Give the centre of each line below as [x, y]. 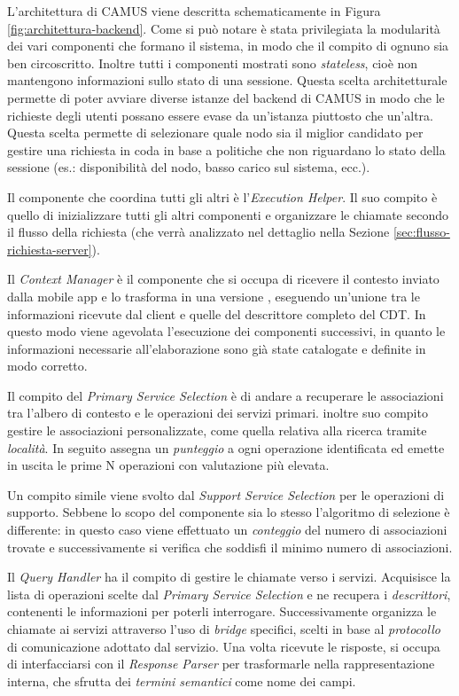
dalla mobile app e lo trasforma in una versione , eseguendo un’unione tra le [214, 296]
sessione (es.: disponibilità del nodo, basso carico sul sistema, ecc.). [189, 167]
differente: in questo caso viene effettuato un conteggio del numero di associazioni [227, 530]
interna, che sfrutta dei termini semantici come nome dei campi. [182, 680]
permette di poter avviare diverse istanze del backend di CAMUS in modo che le [226, 97]
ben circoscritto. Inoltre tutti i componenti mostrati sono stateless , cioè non [213, 63]
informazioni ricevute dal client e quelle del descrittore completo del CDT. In [217, 313]
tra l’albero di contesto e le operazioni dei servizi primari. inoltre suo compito [218, 413]
